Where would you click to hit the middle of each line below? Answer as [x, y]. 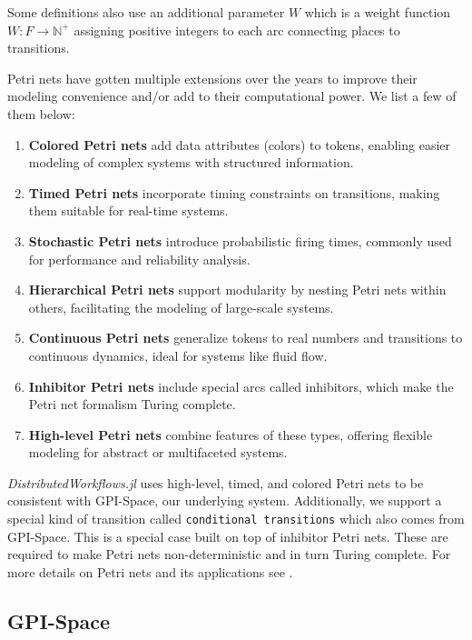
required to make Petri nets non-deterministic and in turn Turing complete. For [229, 554]
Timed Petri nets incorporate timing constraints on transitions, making [234, 192]
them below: [41, 113]
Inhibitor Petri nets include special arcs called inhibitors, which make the [241, 386]
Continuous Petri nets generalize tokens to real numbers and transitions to [246, 338]
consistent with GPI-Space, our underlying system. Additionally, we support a [225, 500]
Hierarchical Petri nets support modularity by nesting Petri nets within [237, 290]
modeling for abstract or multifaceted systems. [158, 452]
